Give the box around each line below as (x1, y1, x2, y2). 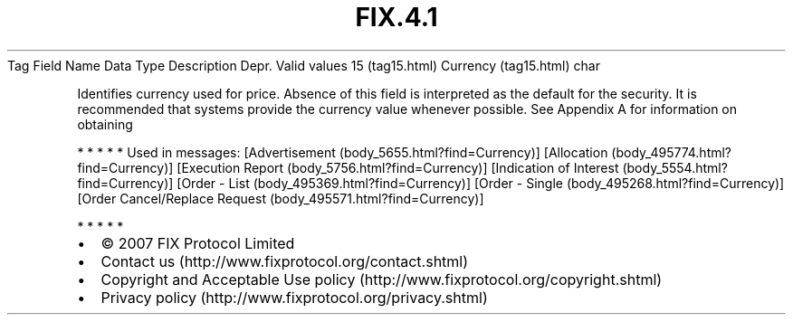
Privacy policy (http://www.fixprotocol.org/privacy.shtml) (100, 288, 488, 307)
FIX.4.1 (355, 2, 438, 33)
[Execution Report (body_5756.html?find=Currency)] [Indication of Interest (177, 159, 619, 175)
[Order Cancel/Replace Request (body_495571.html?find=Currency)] (77, 190, 484, 206)
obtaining (77, 116, 133, 132)
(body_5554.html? (622, 159, 728, 175)
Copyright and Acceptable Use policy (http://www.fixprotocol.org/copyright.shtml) (100, 270, 663, 289)
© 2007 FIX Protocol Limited (100, 233, 295, 252)
